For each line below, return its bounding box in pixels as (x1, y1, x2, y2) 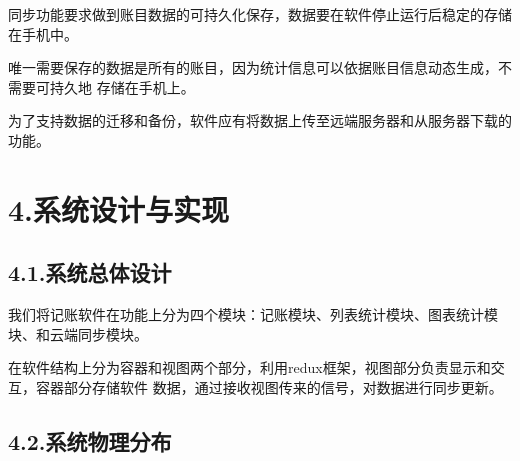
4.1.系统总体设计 (8, 257, 172, 288)
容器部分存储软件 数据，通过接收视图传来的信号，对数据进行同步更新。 (35, 376, 503, 397)
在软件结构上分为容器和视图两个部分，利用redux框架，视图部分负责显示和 (8, 357, 491, 378)
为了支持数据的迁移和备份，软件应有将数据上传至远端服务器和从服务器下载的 (8, 110, 512, 131)
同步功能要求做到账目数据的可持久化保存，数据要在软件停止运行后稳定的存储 (8, 4, 512, 24)
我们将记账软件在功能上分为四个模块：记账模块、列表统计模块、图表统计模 (8, 304, 498, 325)
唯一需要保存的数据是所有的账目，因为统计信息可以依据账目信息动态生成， (8, 57, 498, 78)
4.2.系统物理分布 (8, 425, 172, 456)
